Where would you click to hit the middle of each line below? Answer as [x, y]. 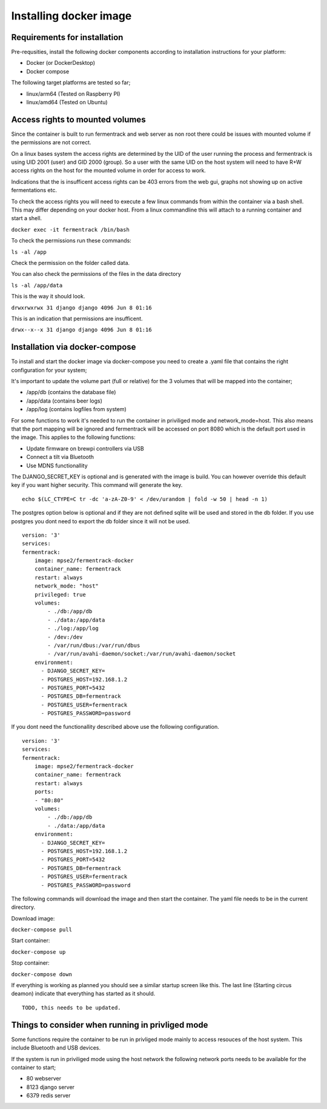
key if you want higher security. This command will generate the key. [97, 485]
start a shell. [27, 218]
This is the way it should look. [48, 297]
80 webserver [44, 1079]
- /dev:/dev [65, 637]
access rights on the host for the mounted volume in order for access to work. [108, 170]
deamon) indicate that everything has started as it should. [83, 994]
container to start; [34, 1067]
